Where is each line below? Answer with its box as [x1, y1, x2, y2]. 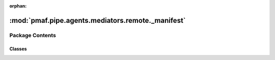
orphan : [9, 3, 27, 9]
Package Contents [9, 32, 56, 39]
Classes [9, 46, 28, 52]
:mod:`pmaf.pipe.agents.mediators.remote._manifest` [9, 16, 186, 25]
